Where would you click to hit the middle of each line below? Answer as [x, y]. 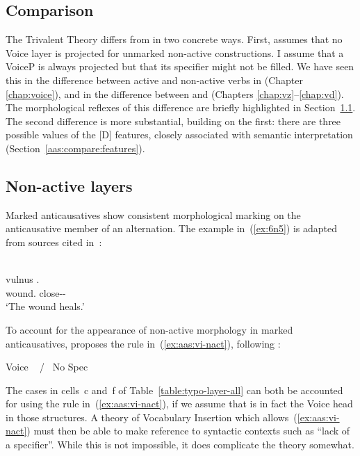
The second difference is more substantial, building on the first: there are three [173, 121]
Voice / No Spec [47, 367]
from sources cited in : [54, 242]
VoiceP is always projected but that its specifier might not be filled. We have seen [180, 66]
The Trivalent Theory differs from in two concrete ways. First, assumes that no [174, 39]
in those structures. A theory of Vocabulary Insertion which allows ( [152, 417]
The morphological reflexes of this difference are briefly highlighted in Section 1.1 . [181, 107]
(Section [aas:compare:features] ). [75, 148]
